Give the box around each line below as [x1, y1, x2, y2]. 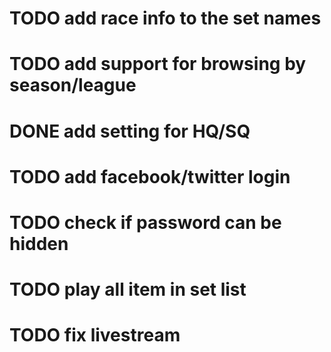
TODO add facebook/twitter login [9, 165, 291, 188]
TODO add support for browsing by [9, 53, 307, 76]
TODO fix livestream [9, 324, 181, 347]
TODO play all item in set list [9, 278, 247, 301]
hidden [9, 232, 69, 255]
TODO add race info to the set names [9, 7, 322, 30]
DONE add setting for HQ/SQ [9, 120, 251, 142]
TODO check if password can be [9, 211, 282, 234]
